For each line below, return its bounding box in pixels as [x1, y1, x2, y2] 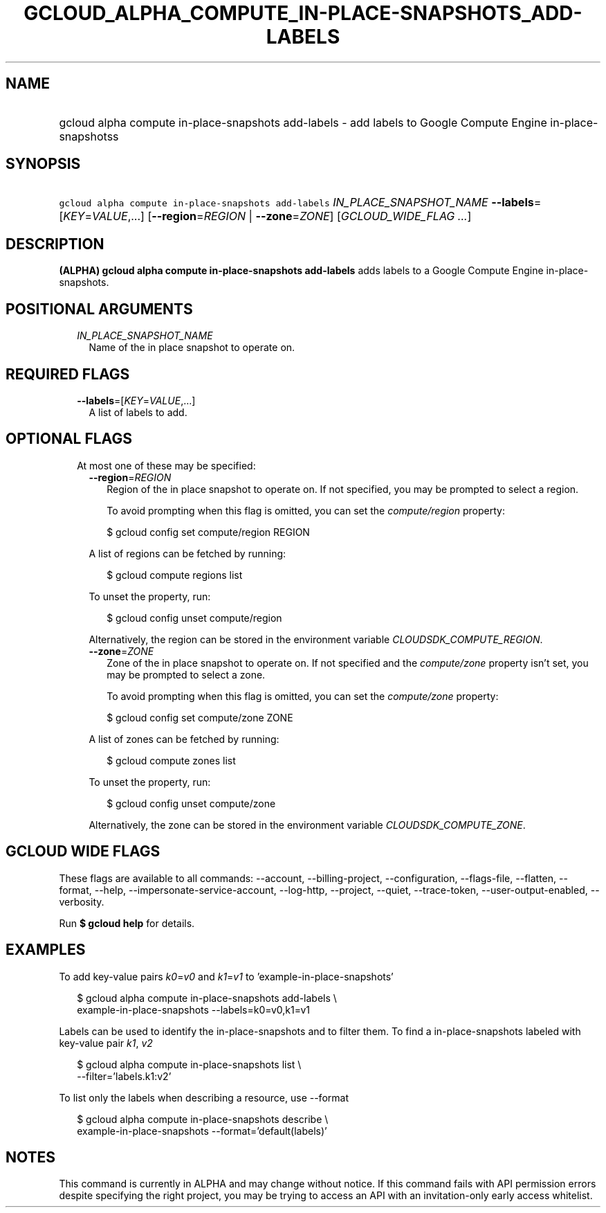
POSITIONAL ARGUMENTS [6, 300, 193, 318]
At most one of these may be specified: [77, 459, 256, 471]
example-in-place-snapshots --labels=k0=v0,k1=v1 [77, 1003, 310, 1016]
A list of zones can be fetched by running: [89, 733, 279, 745]
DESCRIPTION [6, 235, 104, 253]
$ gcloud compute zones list [107, 754, 236, 766]
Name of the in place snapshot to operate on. [89, 341, 295, 354]
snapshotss [59, 129, 119, 143]
